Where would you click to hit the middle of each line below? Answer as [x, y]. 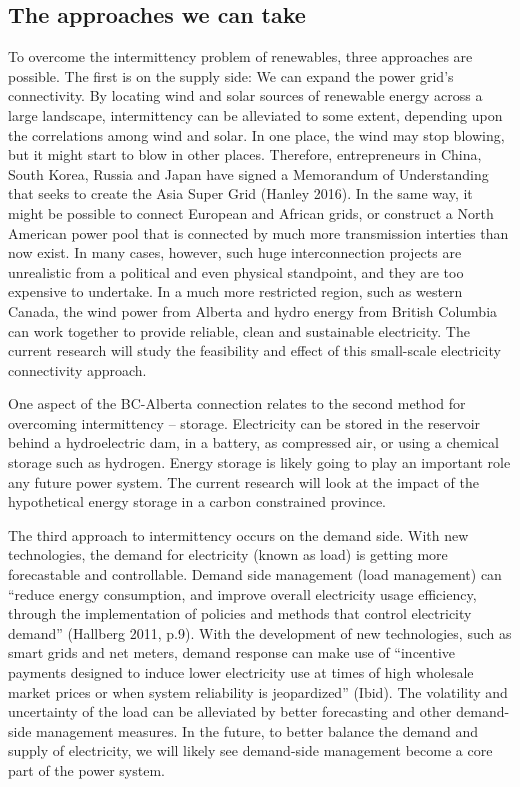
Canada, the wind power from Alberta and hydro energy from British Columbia [253, 310]
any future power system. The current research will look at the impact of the [243, 481]
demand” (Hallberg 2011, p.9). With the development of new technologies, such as [260, 632]
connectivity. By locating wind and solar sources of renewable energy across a [245, 95]
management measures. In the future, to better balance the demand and [257, 730]
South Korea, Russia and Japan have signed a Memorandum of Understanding [248, 173]
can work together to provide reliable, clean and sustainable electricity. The [239, 330]
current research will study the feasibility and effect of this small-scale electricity [254, 350]
